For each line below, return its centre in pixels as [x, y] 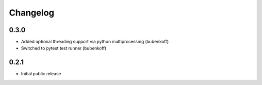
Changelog [32, 13]
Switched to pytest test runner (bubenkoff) [64, 48]
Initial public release [41, 74]
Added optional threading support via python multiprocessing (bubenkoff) [95, 42]
